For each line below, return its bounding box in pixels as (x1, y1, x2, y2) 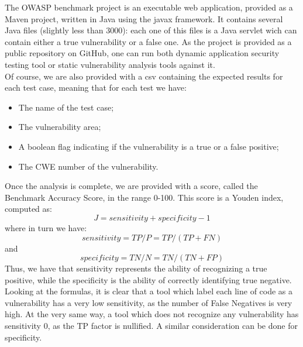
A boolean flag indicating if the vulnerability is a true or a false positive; (18, 140, 279, 152)
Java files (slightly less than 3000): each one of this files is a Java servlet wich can (5, 24, 297, 36)
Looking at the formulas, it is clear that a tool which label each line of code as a (5, 285, 293, 297)
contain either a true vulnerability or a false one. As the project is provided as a (5, 35, 292, 47)
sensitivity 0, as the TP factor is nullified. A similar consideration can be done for (5, 319, 298, 332)
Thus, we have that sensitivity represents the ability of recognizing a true (5, 262, 267, 274)
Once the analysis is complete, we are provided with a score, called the (5, 180, 258, 192)
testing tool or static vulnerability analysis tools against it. (5, 58, 215, 70)
